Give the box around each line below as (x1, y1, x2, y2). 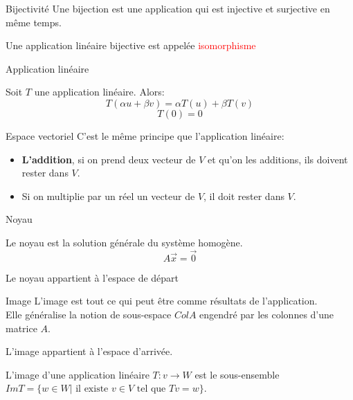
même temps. (6, 15, 62, 29)
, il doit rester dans (203, 188, 284, 203)
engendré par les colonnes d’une (199, 307, 334, 321)
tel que (136, 384, 166, 394)
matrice (6, 320, 37, 335)
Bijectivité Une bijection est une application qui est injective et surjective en (6, 1, 330, 15)
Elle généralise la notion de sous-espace (6, 307, 172, 321)
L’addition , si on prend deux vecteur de (21, 152, 196, 166)
